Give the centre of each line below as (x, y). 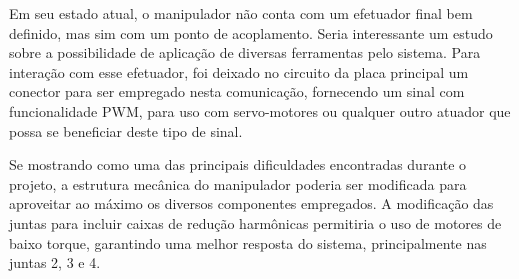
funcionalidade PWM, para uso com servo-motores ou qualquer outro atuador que (260, 110)
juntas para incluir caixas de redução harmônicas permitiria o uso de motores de (255, 222)
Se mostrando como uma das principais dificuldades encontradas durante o (238, 164)
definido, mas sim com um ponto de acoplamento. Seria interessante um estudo (251, 32)
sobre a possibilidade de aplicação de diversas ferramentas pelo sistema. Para (245, 52)
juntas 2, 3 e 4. (55, 262)
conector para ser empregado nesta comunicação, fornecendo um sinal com (237, 91)
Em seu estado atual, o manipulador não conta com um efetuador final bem (241, 13)
